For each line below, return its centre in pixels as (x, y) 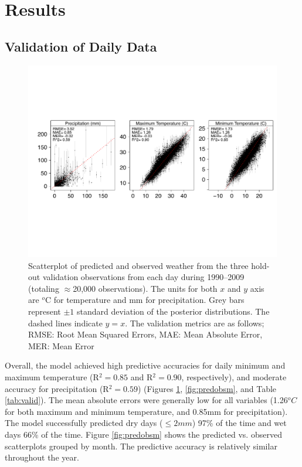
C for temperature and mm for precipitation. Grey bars (145, 300)
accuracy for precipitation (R (57, 388)
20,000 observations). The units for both (145, 288)
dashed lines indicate (65, 323)
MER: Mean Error (61, 345)
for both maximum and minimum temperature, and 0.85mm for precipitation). (146, 411)
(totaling (44, 288)
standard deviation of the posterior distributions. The (173, 311)
